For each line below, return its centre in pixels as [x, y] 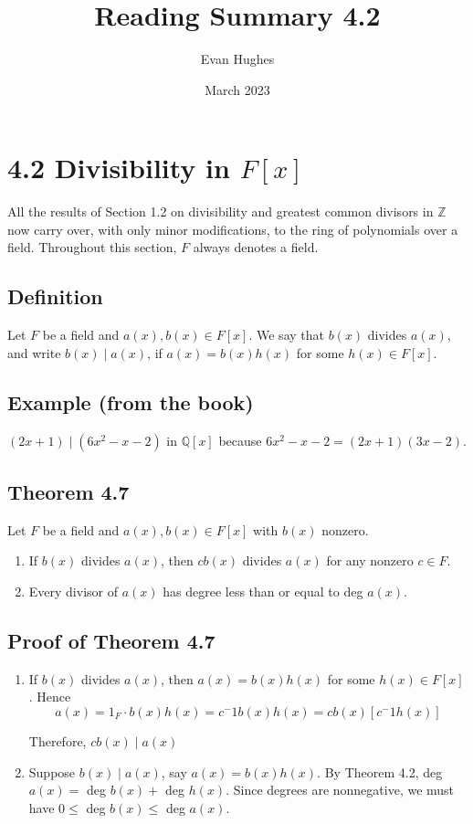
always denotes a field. [256, 247]
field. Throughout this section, [92, 247]
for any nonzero [370, 560]
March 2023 [237, 89]
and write [34, 352]
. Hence [50, 697]
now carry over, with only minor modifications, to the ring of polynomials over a [233, 229]
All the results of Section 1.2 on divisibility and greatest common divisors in [221, 211]
